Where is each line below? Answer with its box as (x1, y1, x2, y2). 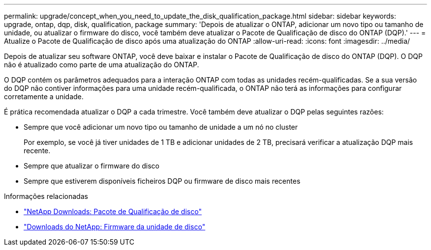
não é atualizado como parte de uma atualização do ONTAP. (4, 60, 199, 69)
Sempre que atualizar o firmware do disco (24, 162, 159, 170)
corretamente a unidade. (4, 92, 84, 101)
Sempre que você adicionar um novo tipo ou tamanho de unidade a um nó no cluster (24, 123, 298, 131)
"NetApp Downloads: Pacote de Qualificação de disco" (24, 207, 202, 216)
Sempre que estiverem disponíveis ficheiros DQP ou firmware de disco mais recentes (24, 177, 301, 185)
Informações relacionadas (4, 192, 88, 200)
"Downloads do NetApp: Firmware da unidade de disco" (24, 222, 206, 231)
